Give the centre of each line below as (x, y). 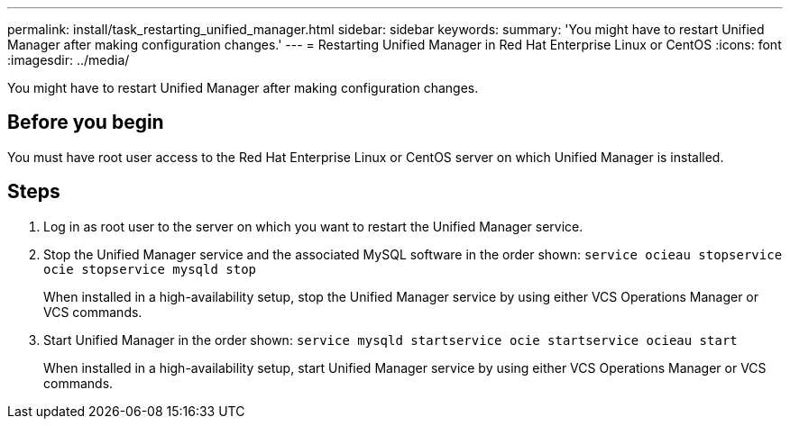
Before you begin (86, 122)
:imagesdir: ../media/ (69, 60)
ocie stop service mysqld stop (150, 269)
